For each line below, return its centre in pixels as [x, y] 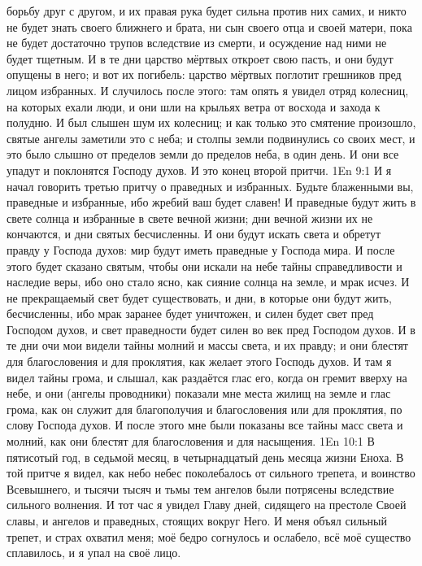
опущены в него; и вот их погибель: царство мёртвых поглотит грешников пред [204, 74]
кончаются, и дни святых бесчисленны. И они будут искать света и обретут [194, 234]
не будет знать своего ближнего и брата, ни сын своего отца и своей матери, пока [209, 26]
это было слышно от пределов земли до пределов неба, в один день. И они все [203, 154]
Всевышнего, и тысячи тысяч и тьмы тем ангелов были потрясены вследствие [200, 488]
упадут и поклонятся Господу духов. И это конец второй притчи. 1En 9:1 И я [199, 170]
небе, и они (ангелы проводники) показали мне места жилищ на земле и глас [199, 393]
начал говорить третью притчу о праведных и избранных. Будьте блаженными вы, [210, 186]
